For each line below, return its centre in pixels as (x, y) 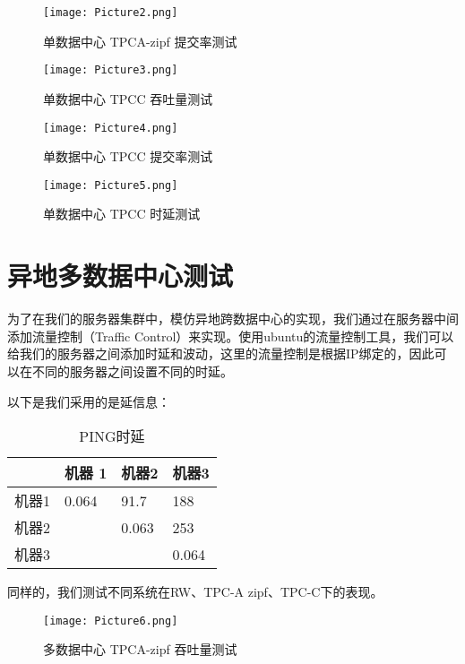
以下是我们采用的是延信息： (89, 401)
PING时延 (112, 436)
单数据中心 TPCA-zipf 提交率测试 (140, 41)
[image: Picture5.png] (111, 185)
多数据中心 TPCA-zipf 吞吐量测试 (140, 649)
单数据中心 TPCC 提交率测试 (128, 156)
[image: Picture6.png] (111, 621)
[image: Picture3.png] (111, 70)
